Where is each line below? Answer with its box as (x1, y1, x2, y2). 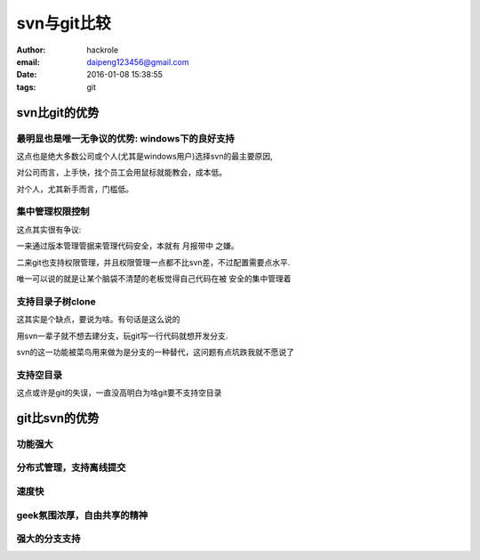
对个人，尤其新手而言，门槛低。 (16, 183, 133, 194)
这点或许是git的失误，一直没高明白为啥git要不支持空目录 (16, 387, 222, 398)
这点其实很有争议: (16, 223, 82, 235)
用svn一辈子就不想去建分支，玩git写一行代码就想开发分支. (16, 330, 228, 341)
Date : (16, 69, 37, 80)
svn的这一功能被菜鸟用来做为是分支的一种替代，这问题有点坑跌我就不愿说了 (16, 346, 295, 357)
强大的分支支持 (16, 532, 81, 545)
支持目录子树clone (16, 295, 97, 307)
